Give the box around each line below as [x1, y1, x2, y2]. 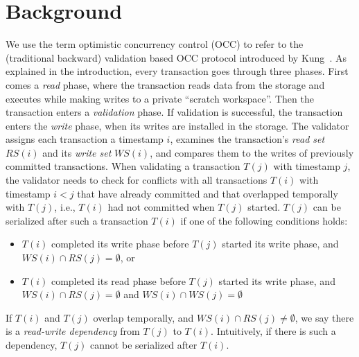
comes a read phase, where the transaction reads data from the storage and [6, 77, 325, 92]
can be [313, 200, 341, 214]
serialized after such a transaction [6, 213, 148, 227]
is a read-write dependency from [6, 324, 140, 338]
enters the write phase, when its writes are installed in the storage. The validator [6, 118, 349, 132]
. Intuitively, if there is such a [211, 324, 336, 338]
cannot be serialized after [90, 338, 198, 351]
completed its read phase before [51, 273, 186, 288]
